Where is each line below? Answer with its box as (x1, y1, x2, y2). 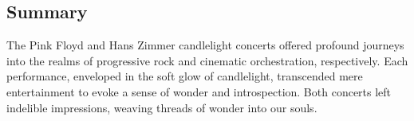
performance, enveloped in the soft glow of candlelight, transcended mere (6, 68, 363, 84)
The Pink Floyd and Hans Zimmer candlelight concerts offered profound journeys (6, 37, 404, 53)
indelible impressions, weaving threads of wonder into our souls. (6, 99, 317, 115)
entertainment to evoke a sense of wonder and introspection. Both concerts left (6, 83, 392, 100)
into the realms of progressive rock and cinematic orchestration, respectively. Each (6, 52, 408, 68)
